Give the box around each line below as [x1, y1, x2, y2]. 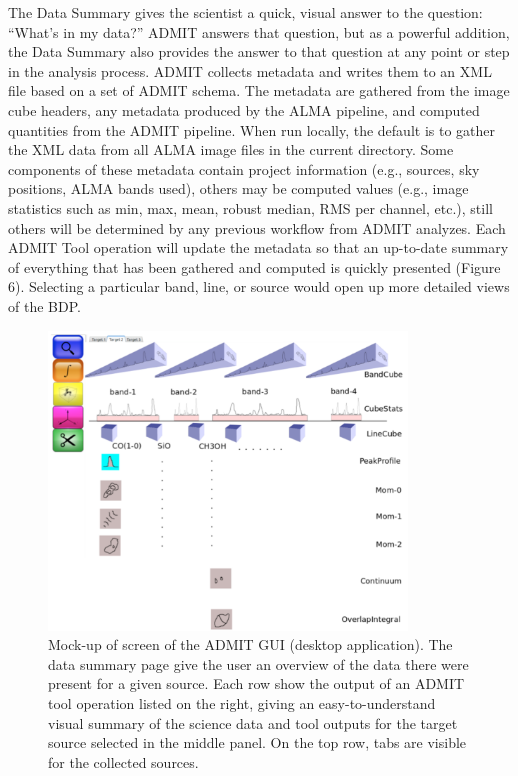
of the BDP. [8, 295, 81, 316]
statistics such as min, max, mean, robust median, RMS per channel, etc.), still [8, 197, 493, 218]
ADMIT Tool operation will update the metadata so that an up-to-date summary [8, 237, 509, 258]
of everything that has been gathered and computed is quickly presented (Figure [8, 256, 501, 277]
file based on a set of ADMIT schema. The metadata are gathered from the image [8, 80, 510, 101]
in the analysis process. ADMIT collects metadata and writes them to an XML [8, 60, 492, 81]
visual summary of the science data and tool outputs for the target [48, 712, 458, 733]
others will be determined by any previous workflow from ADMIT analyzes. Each [8, 217, 506, 238]
